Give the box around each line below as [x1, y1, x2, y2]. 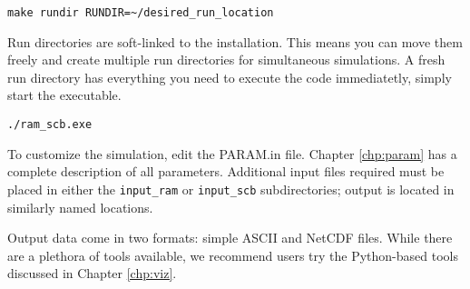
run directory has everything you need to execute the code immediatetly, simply [7, 67, 452, 86]
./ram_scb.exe [7, 118, 93, 132]
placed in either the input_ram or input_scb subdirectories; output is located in [7, 179, 455, 198]
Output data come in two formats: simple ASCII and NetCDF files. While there [7, 228, 453, 247]
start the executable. [7, 85, 122, 105]
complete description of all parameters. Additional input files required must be [7, 162, 445, 181]
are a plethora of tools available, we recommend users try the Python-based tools [7, 245, 458, 264]
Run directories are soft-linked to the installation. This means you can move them [7, 32, 463, 51]
